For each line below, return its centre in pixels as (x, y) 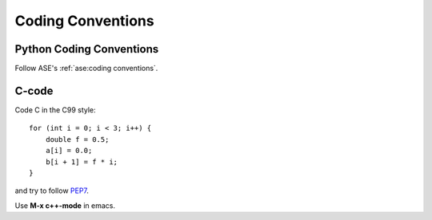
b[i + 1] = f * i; (82, 162)
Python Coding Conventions (87, 49)
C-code (34, 90)
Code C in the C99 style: (55, 110)
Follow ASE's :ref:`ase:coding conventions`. (86, 69)
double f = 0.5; (77, 139)
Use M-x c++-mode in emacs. (65, 205)
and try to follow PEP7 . (52, 191)
